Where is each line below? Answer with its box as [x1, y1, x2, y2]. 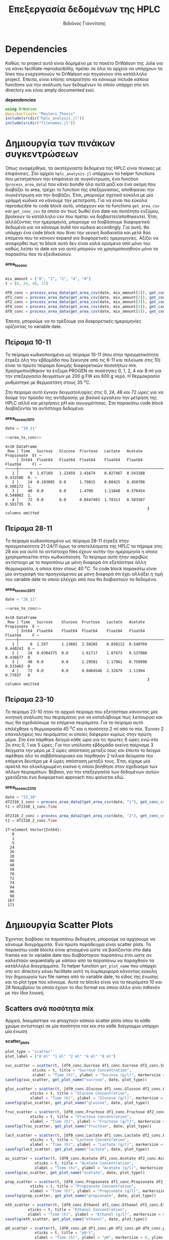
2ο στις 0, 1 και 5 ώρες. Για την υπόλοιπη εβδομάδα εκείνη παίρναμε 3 [5, 742, 153, 748]
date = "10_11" [5, 426, 37, 431]
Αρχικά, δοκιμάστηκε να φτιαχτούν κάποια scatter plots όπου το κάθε [5, 1017, 151, 1024]
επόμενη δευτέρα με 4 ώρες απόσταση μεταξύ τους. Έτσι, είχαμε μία [5, 758, 150, 764]
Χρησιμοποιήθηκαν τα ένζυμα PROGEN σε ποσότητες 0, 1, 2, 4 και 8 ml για [5, 368, 162, 374]
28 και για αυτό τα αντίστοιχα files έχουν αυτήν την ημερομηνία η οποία [5, 548, 157, 554]
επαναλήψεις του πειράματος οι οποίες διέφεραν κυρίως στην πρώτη [5, 731, 152, 737]
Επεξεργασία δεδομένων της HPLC [8, 4, 161, 15]
